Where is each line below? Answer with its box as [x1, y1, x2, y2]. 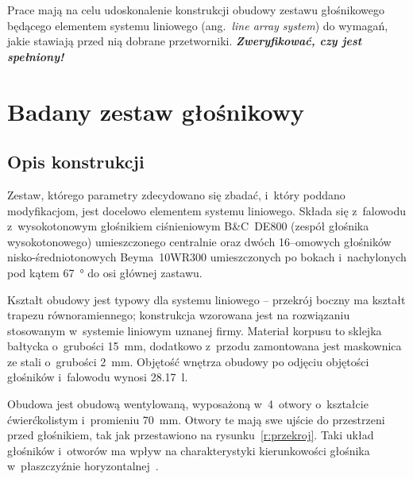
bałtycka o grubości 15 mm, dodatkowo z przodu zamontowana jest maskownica [7, 338, 402, 354]
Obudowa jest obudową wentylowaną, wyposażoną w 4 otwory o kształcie [7, 396, 369, 412]
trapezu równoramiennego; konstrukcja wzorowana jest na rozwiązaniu [7, 307, 350, 323]
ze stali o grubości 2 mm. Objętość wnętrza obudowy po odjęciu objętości [7, 353, 369, 369]
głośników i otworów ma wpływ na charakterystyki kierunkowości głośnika [7, 442, 370, 458]
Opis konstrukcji [7, 149, 145, 174]
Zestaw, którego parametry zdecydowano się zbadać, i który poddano [7, 186, 345, 203]
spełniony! [7, 48, 64, 64]
